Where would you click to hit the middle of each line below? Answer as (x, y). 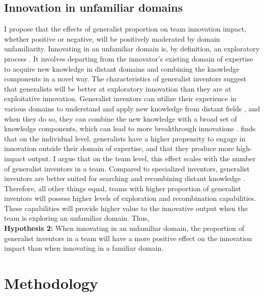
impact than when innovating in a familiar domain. (84, 248)
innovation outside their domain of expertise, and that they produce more (119, 148)
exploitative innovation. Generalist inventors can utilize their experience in (120, 98)
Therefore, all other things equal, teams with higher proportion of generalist (123, 188)
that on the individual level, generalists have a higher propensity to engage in (125, 138)
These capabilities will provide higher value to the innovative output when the (126, 208)
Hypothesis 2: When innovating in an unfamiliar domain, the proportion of (124, 228)
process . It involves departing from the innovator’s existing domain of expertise (129, 58)
